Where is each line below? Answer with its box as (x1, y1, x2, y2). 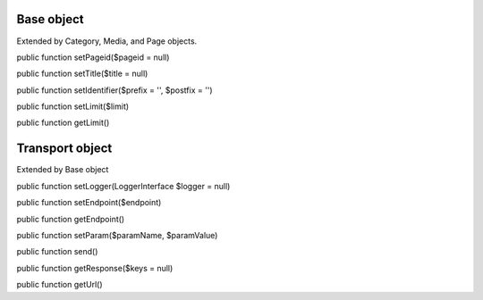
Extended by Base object (16, 164, 109, 175)
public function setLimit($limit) (16, 101, 130, 112)
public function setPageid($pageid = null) (16, 52, 170, 62)
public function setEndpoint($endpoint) (16, 197, 162, 208)
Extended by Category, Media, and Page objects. (16, 36, 198, 46)
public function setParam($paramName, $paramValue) (16, 229, 218, 240)
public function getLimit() (16, 117, 110, 129)
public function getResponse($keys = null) (16, 262, 174, 273)
